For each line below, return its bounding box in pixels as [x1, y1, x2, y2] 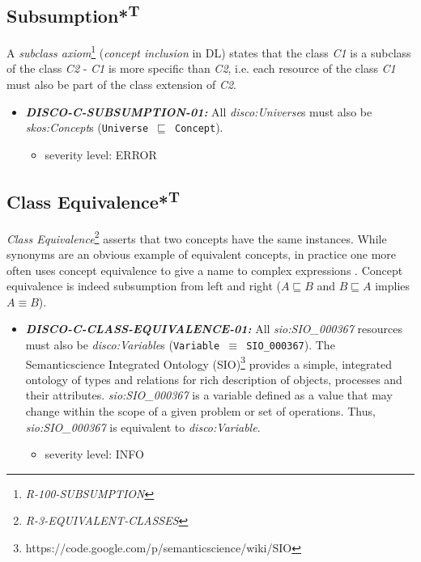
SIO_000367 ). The [246, 336, 335, 353]
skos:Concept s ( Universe [25, 119, 149, 136]
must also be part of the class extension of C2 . [6, 76, 236, 93]
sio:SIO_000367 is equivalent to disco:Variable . [25, 418, 261, 435]
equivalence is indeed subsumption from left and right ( [6, 277, 282, 294]
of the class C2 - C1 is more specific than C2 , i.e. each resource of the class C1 [6, 60, 396, 77]
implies [375, 277, 410, 294]
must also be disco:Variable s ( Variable [25, 336, 220, 353]
